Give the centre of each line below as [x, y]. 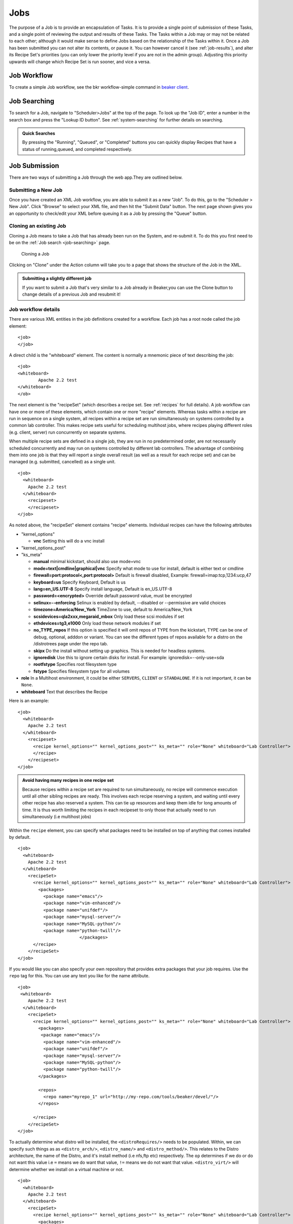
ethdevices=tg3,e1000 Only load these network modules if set [97, 623]
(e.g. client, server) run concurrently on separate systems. [68, 432]
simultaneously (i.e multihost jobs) [57, 817]
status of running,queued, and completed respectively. [77, 149]
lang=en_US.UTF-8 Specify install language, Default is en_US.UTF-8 [103, 589]
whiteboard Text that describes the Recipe [64, 692]
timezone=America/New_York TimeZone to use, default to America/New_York [113, 610]
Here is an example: [29, 701]
